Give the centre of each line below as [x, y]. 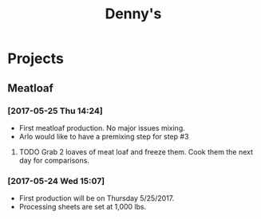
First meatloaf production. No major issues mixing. [102, 127]
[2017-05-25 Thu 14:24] [55, 111]
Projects [36, 59]
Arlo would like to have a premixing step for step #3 [104, 136]
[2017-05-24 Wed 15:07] [56, 181]
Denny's [133, 14]
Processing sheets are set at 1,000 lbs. [83, 207]
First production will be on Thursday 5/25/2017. [97, 198]
